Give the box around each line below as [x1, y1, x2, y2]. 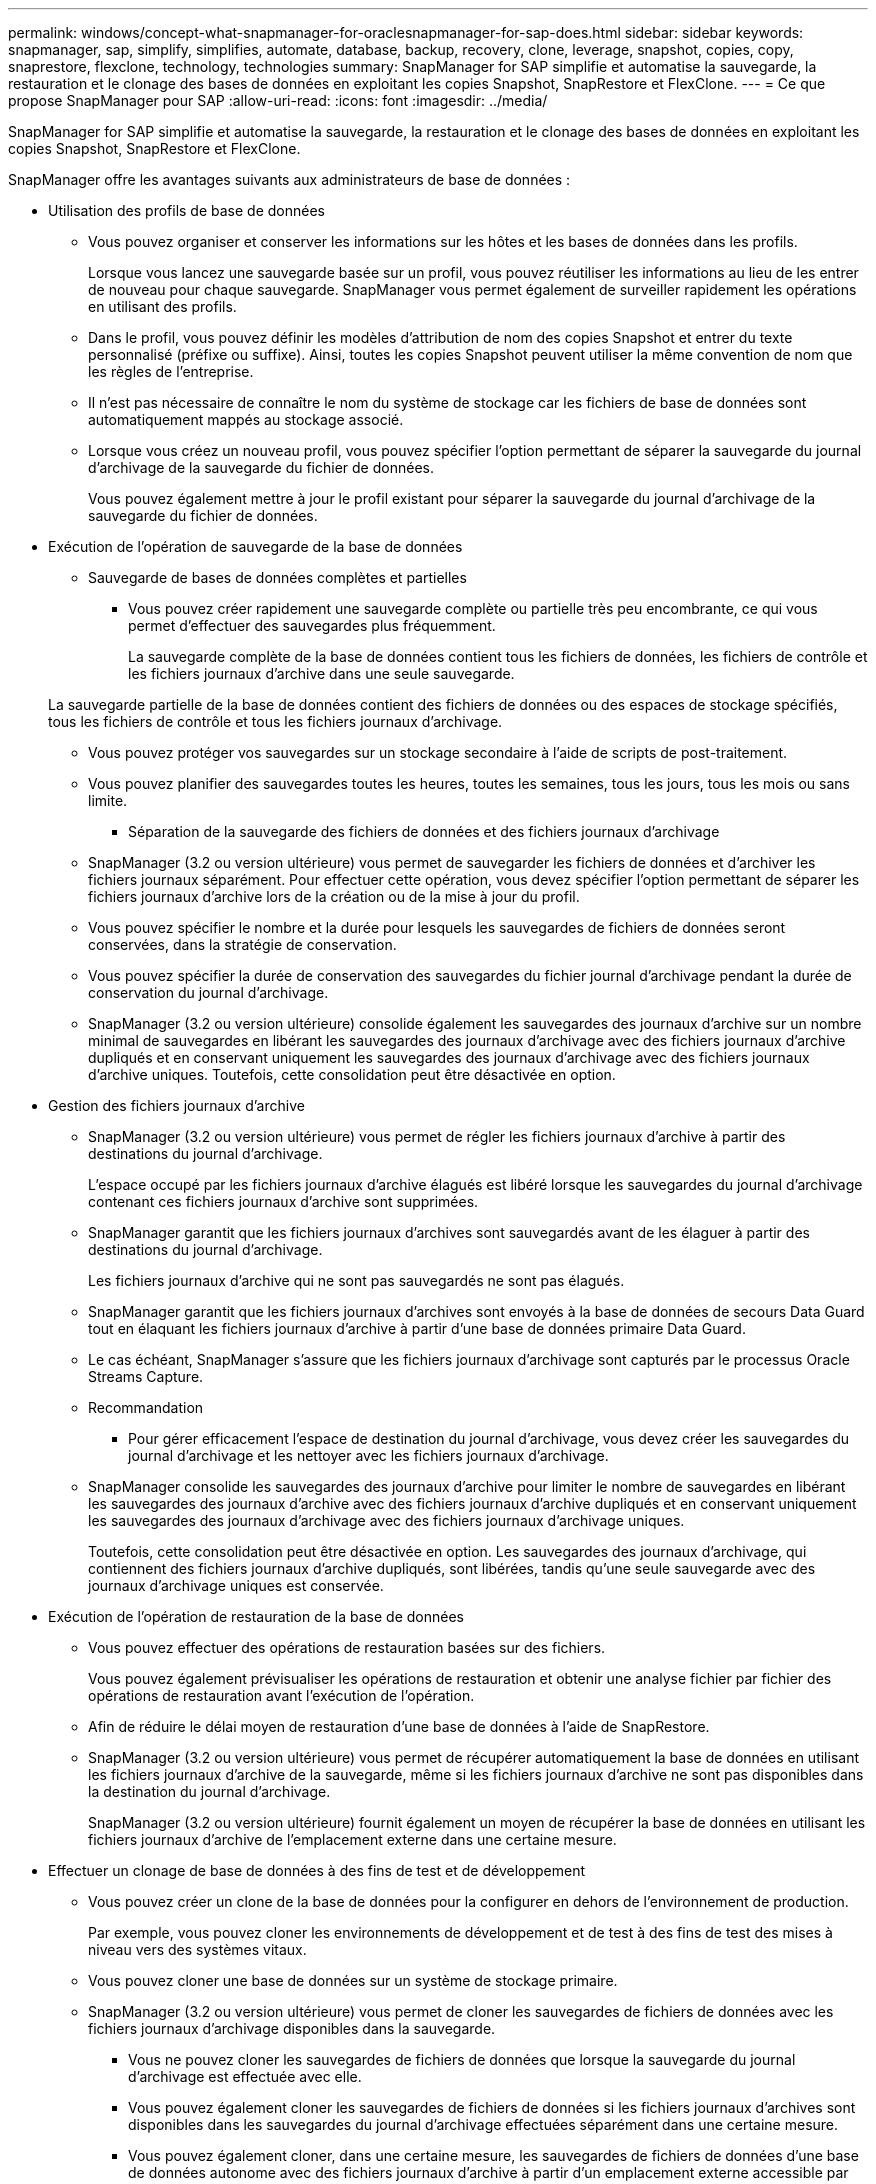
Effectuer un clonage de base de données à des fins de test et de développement [48, 1862, 586, 1879]
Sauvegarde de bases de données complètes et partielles [88, 569, 467, 586]
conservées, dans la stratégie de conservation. [88, 936, 397, 953]
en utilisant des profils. [88, 298, 237, 315]
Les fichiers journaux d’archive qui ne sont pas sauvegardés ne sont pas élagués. [88, 1272, 625, 1289]
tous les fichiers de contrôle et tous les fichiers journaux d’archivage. [48, 713, 503, 730]
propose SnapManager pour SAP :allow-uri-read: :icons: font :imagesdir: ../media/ [8, 92, 548, 109]
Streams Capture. [88, 1368, 204, 1385]
